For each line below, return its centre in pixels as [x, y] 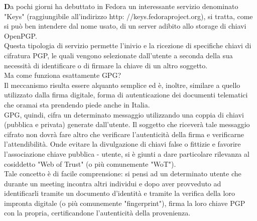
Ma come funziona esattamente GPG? [63, 75]
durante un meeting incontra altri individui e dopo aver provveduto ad [113, 183]
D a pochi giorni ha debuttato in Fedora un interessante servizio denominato [121, 6]
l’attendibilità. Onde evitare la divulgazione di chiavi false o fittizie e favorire [122, 144]
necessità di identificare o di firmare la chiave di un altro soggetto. [106, 65]
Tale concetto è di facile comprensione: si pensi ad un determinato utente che [123, 174]
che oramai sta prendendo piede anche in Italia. [77, 104]
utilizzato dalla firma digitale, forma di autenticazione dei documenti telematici [126, 95]
